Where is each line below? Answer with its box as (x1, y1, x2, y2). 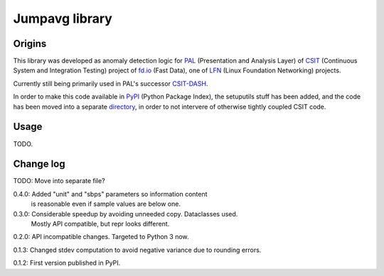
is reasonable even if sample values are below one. (31, 199, 181, 209)
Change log (13, 158, 65, 170)
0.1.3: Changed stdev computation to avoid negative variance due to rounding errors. (13, 245, 262, 254)
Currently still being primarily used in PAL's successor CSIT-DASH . (13, 79, 208, 88)
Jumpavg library (13, 11, 113, 26)
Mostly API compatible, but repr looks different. (31, 220, 170, 228)
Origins (13, 38, 47, 50)
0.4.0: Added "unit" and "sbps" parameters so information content (13, 189, 208, 198)
